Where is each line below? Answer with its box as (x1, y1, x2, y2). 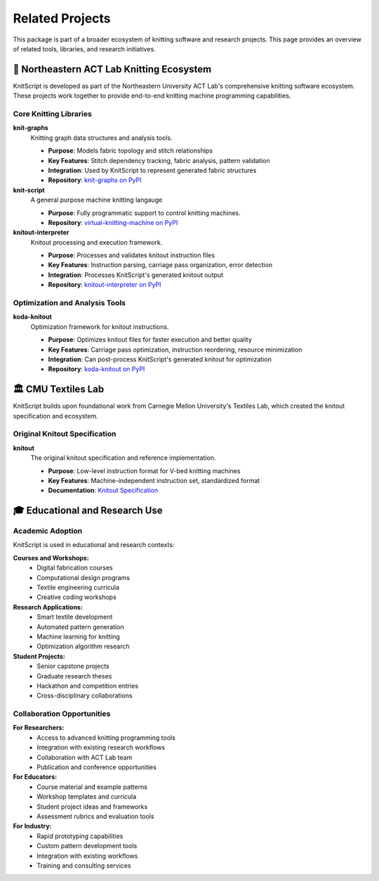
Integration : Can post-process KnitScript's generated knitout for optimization (48, 355, 272, 364)
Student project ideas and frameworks (36, 802, 148, 811)
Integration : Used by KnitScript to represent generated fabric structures (48, 166, 257, 174)
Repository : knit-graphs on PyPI (48, 176, 142, 184)
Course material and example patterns (36, 783, 147, 791)
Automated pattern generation (36, 622, 124, 631)
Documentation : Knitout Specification (48, 486, 159, 495)
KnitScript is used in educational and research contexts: (13, 541, 175, 549)
